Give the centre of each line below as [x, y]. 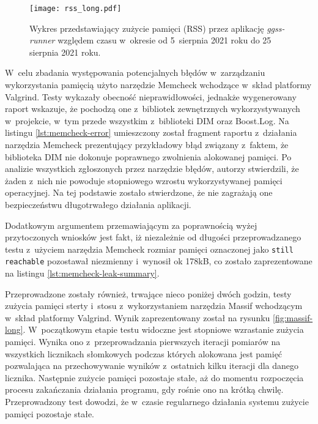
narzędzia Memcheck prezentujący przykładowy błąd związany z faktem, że [147, 144]
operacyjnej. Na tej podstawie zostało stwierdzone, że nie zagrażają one [139, 192]
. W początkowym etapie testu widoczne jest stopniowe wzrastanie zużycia [163, 329]
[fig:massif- [293, 317]
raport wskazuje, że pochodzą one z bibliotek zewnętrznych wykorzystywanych [153, 109]
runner [42, 40]
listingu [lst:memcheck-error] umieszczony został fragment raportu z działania [151, 132]
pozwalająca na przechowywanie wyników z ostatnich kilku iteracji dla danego [152, 366]
